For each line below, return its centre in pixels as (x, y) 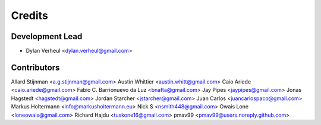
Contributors (35, 67)
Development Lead (47, 36)
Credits (30, 15)
